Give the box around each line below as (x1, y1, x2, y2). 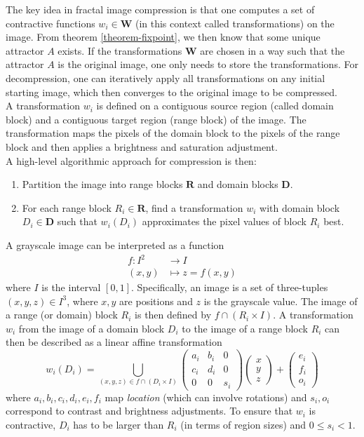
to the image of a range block (182, 321, 308, 335)
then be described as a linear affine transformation (6, 335, 222, 349)
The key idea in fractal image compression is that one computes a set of (6, 2, 315, 16)
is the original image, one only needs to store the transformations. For (58, 57, 358, 72)
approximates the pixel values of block (142, 214, 306, 229)
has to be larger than (73, 417, 164, 431)
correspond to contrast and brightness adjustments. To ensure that (6, 403, 293, 418)
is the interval (41, 280, 101, 295)
